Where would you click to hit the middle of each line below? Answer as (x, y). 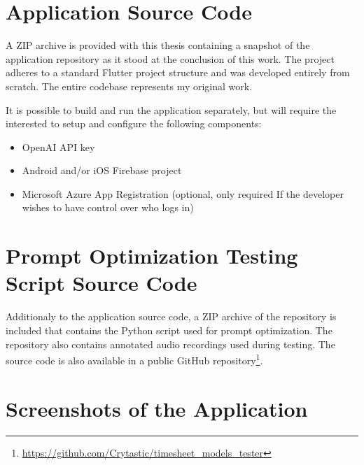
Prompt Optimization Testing (152, 256)
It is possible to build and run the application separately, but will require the (171, 109)
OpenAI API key (58, 146)
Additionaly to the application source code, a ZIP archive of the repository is (171, 316)
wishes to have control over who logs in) (108, 207)
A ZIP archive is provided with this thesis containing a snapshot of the (158, 45)
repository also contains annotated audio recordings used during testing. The (170, 344)
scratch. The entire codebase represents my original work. (129, 86)
